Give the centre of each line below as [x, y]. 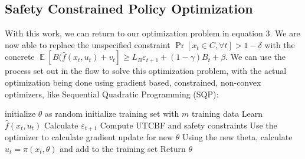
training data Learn [227, 114]
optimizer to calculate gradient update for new [89, 137]
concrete [20, 57]
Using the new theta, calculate [237, 137]
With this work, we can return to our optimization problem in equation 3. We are [152, 33]
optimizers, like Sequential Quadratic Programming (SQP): [112, 94]
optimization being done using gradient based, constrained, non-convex [133, 82]
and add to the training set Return [123, 148]
